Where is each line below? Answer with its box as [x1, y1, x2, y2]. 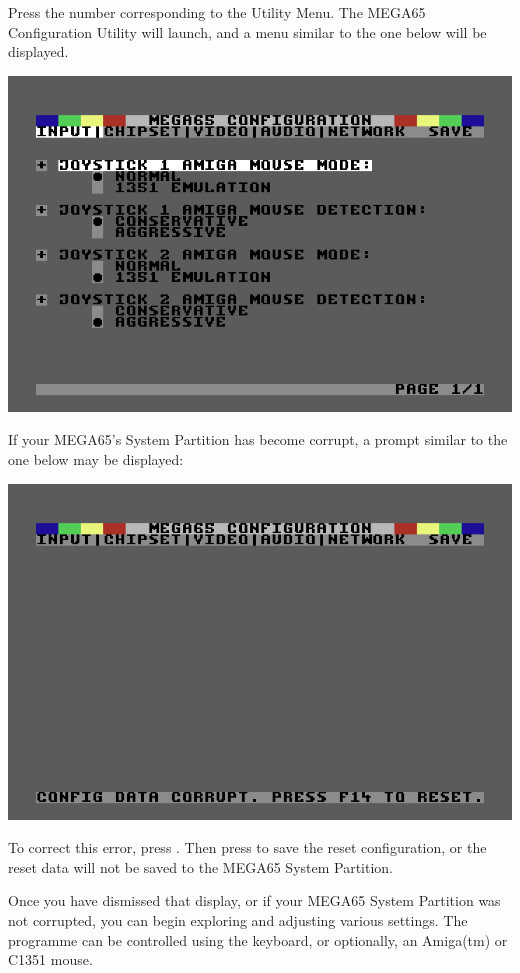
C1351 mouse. [8, 949, 93, 970]
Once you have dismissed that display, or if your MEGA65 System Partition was [8, 890, 501, 911]
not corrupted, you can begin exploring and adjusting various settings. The [8, 909, 468, 930]
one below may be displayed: [8, 448, 184, 469]
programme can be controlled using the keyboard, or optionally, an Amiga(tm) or [8, 929, 508, 950]
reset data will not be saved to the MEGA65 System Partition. [8, 856, 394, 877]
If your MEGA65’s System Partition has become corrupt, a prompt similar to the [8, 429, 508, 450]
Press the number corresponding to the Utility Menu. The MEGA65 [8, 2, 426, 22]
